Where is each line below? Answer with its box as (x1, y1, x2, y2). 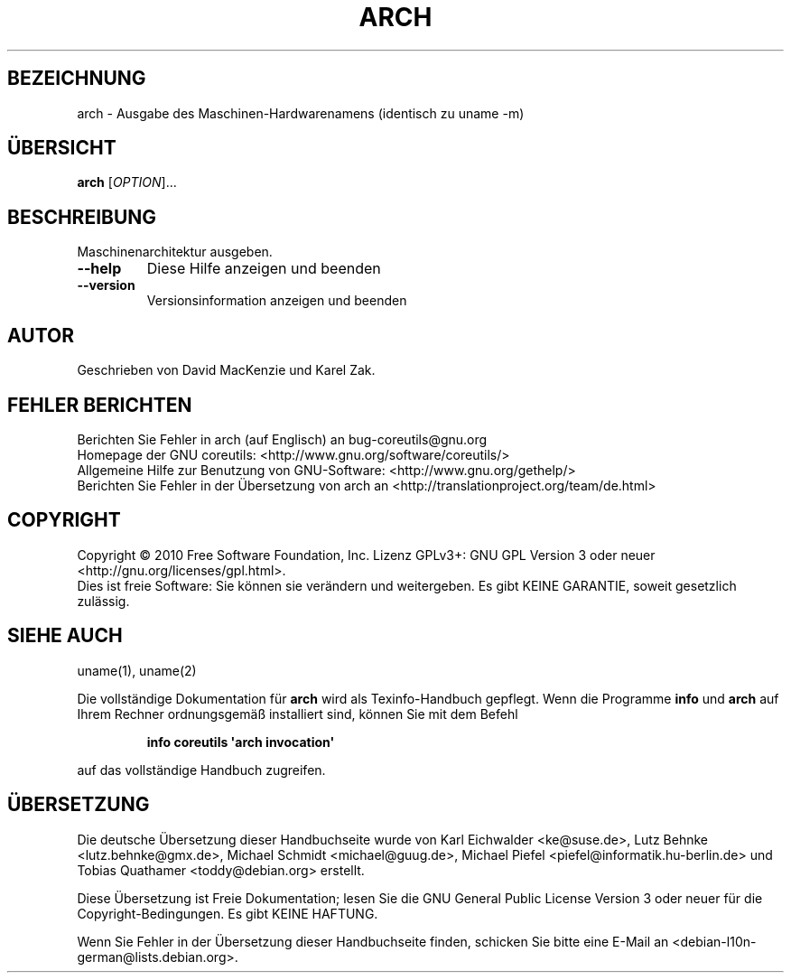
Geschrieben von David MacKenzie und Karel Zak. (77, 362, 376, 378)
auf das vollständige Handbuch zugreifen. (77, 761, 326, 778)
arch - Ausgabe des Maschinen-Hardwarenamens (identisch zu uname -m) (77, 105, 525, 121)
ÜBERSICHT (7, 136, 116, 160)
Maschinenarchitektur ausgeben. (77, 244, 273, 260)
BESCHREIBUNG (7, 205, 157, 229)
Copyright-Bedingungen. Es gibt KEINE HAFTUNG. (77, 905, 378, 921)
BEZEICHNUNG (7, 67, 146, 90)
